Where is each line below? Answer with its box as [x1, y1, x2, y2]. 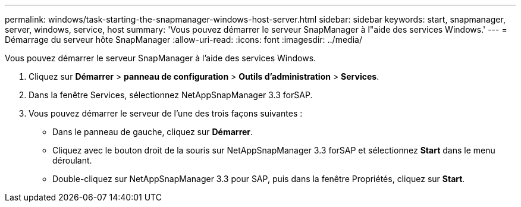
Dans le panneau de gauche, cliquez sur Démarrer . [52, 127, 253, 137]
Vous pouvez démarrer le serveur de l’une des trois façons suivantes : [29, 108, 303, 118]
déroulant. [52, 155, 92, 165]
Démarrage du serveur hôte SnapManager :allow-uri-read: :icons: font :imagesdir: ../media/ [5, 34, 362, 45]
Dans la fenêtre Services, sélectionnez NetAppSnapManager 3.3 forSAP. [29, 90, 313, 100]
